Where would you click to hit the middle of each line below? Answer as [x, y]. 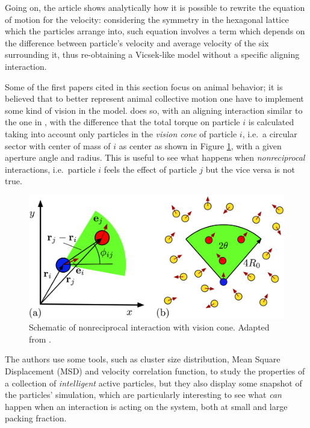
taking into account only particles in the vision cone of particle [121, 133]
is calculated [271, 122]
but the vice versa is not [250, 169]
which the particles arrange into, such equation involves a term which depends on [155, 31]
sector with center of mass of [58, 145]
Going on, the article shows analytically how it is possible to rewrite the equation [155, 7]
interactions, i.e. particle [50, 169]
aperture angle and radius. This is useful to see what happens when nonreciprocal [155, 157]
